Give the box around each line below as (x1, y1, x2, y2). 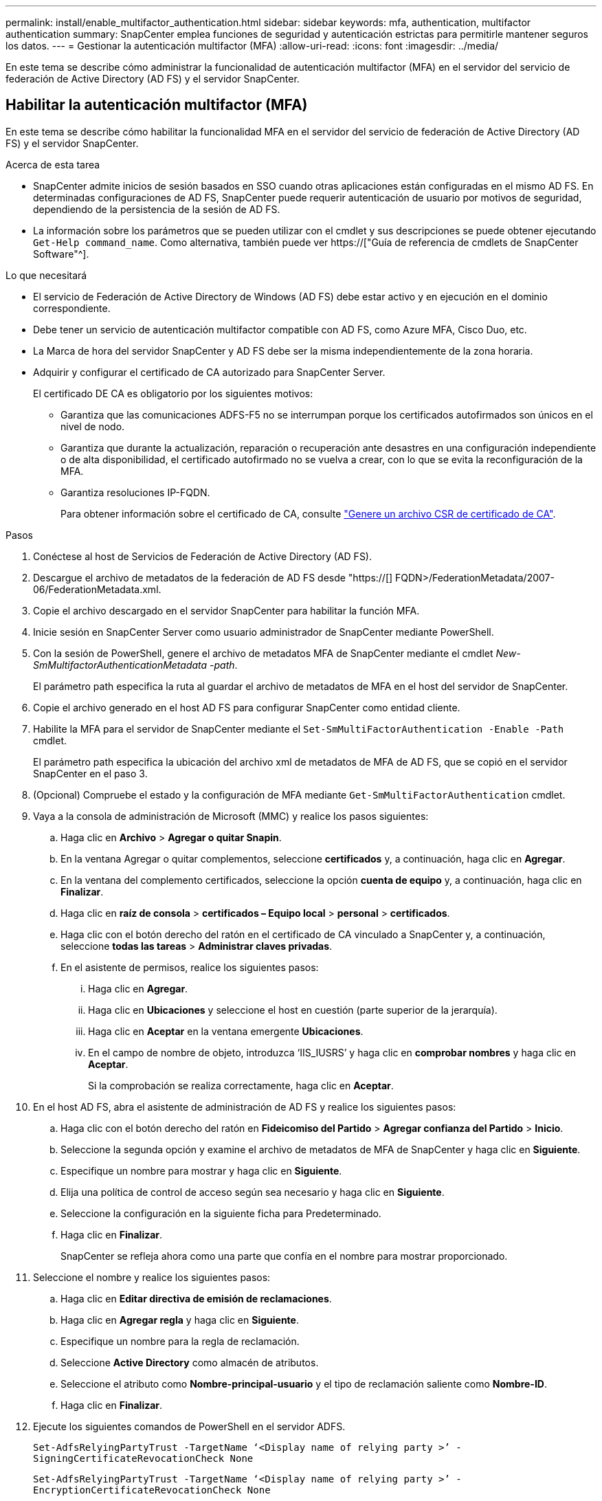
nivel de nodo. (60, 420, 125, 432)
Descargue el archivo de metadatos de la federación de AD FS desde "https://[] (33, 571, 393, 583)
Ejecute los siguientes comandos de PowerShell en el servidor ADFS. (33, 1420, 346, 1432)
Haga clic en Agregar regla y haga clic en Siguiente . (60, 1313, 299, 1326)
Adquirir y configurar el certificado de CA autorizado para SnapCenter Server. (33, 366, 386, 378)
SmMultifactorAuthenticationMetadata (33, 658, 208, 671)
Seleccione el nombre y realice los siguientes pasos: (33, 1271, 271, 1283)
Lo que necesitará (5, 269, 87, 281)
